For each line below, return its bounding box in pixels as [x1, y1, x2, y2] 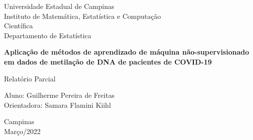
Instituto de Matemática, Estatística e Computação [4, 10, 161, 21]
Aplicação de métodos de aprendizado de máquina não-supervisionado [4, 47, 249, 57]
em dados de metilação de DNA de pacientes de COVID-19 [4, 56, 212, 67]
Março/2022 [4, 126, 41, 136]
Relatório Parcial [4, 73, 56, 83]
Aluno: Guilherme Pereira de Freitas [4, 90, 115, 100]
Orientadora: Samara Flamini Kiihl [4, 99, 111, 110]
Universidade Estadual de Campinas [4, 1, 114, 11]
